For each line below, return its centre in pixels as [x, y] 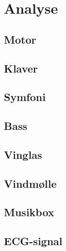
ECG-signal [33, 241]
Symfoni [25, 97]
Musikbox [29, 212]
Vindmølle [30, 183]
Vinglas [23, 154]
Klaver [21, 68]
